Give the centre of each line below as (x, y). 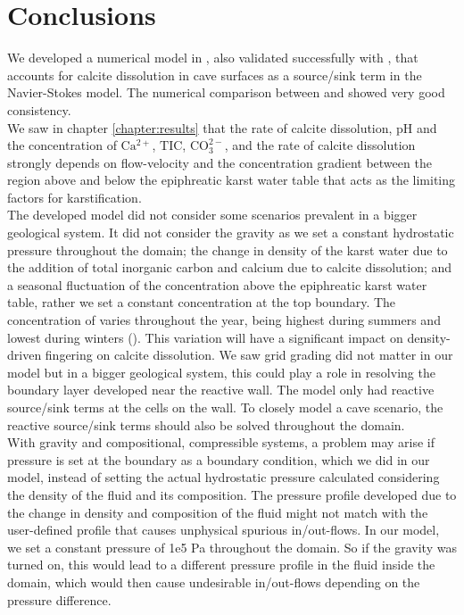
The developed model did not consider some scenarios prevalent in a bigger (212, 215)
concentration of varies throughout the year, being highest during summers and (224, 320)
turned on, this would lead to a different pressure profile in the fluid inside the (221, 565)
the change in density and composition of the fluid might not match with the (218, 512)
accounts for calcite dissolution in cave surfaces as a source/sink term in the (215, 75)
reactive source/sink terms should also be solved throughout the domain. (206, 424)
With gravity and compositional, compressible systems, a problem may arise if (221, 442)
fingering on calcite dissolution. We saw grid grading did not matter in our (249, 355)
